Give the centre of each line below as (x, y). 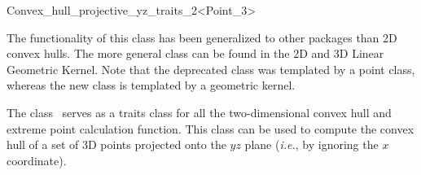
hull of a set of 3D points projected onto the (116, 144)
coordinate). (37, 160)
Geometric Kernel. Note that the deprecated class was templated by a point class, (211, 69)
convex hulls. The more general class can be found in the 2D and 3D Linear (195, 53)
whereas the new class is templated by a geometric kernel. (151, 85)
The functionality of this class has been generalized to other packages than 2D (202, 37)
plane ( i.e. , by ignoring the (311, 144)
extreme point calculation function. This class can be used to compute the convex (210, 128)
